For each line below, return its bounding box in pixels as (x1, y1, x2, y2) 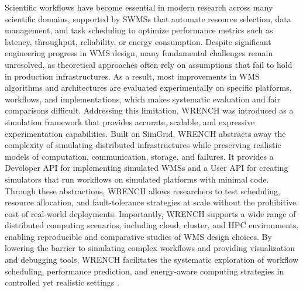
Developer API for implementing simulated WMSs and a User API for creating (5, 162, 288, 174)
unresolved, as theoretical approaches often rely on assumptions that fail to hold (5, 58, 292, 70)
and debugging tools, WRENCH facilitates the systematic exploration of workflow (5, 253, 299, 266)
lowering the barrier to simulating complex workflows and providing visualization (5, 242, 295, 254)
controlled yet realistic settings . (5, 276, 119, 288)
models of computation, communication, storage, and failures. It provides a (5, 150, 274, 162)
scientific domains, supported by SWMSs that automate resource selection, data (5, 12, 291, 25)
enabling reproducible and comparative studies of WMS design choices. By (5, 230, 272, 242)
